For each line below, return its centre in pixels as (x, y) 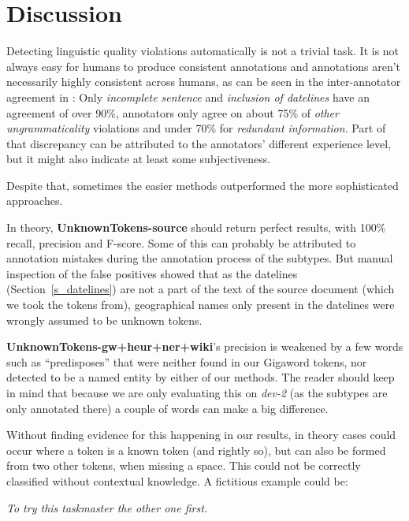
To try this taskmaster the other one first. (107, 507)
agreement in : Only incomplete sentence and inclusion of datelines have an (188, 97)
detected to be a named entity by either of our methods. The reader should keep (201, 377)
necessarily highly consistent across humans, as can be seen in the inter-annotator (204, 82)
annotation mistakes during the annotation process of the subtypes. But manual (200, 258)
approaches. (35, 201)
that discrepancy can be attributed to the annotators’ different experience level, (199, 143)
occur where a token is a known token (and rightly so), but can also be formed (196, 450)
